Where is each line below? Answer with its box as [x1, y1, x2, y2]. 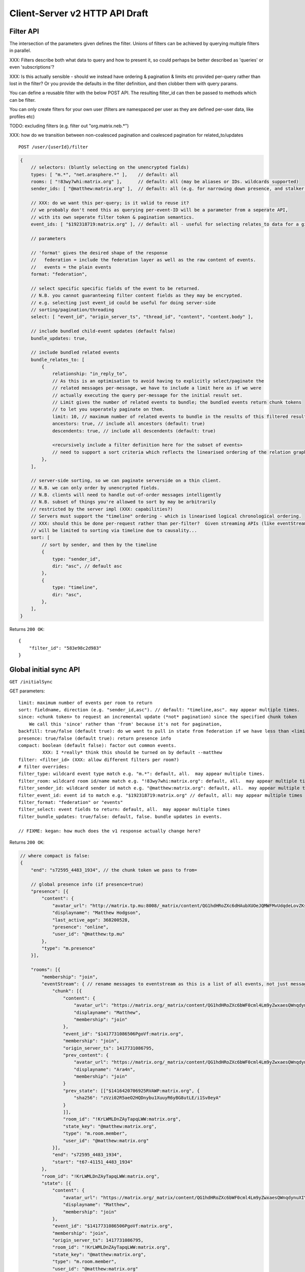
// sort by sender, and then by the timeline [41, 542, 157, 547]
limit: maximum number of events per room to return [18, 700, 152, 706]
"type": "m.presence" [41, 945, 96, 951]
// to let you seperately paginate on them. [52, 407, 165, 412]
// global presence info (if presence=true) [30, 881, 144, 887]
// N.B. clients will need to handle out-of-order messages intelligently [30, 492, 221, 498]
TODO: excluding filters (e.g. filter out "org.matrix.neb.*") [9, 123, 129, 129]
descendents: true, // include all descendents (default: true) [52, 428, 216, 433]
